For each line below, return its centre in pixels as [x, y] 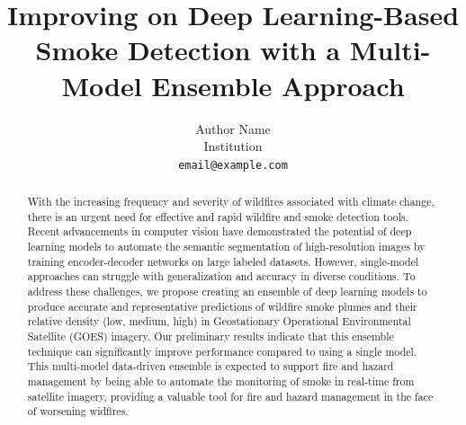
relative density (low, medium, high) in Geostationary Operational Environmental [219, 321]
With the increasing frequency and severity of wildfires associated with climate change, [231, 202]
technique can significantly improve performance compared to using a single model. [222, 351]
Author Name [233, 128]
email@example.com [233, 165]
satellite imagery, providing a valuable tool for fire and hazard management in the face [230, 396]
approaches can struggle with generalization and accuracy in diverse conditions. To [221, 276]
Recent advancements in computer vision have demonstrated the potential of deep [220, 231]
